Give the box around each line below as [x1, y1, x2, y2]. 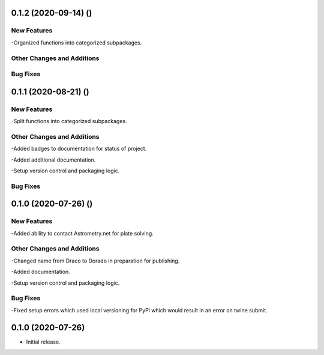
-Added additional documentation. [11, 156, 96, 163]
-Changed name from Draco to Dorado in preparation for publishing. [11, 257, 180, 264]
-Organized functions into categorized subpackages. [11, 39, 142, 46]
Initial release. [26, 338, 61, 345]
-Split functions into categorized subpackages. [11, 118, 127, 125]
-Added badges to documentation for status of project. [11, 145, 147, 153]
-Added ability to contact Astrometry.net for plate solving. [11, 229, 154, 237]
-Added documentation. [11, 268, 70, 276]
